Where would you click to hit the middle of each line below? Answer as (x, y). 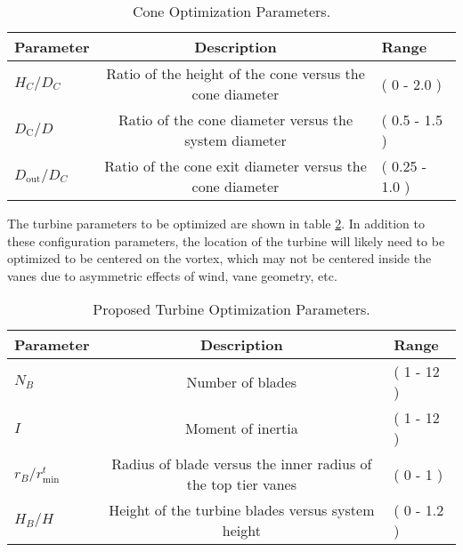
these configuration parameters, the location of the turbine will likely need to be (226, 240)
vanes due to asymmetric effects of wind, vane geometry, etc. (172, 275)
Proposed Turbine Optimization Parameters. (231, 309)
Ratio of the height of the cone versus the (236, 73)
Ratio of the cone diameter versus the (236, 120)
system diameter (236, 140)
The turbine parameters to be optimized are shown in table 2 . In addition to (216, 223)
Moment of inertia (241, 428)
